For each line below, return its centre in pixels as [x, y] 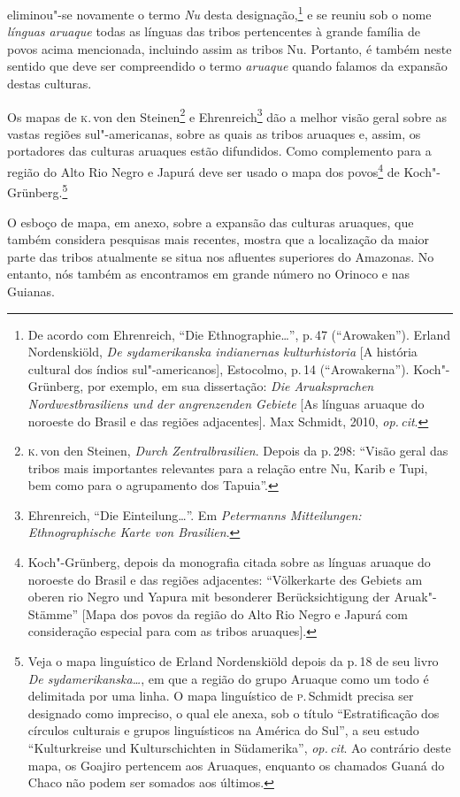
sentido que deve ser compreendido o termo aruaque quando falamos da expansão [227, 66]
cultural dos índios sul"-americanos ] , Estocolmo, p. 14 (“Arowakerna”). [218, 368]
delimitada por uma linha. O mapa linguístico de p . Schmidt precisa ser [221, 696]
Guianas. [31, 291]
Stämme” [53, 613]
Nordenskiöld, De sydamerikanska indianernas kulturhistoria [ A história [222, 352]
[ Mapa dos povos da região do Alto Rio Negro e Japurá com [245, 613]
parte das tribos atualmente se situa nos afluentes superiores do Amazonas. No [221, 256]
